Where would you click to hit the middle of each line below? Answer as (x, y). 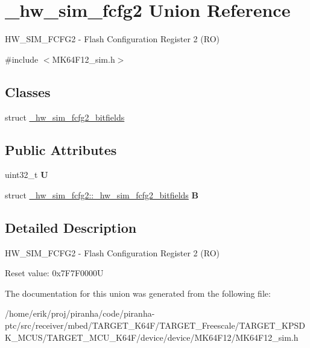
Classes (28, 91)
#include (22, 59)
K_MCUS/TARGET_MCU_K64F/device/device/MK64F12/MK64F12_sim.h (152, 337)
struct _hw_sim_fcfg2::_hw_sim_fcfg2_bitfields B (102, 195)
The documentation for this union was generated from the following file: (138, 293)
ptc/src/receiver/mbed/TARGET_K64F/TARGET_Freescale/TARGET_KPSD (155, 325)
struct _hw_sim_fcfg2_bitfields (65, 117)
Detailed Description (71, 227)
